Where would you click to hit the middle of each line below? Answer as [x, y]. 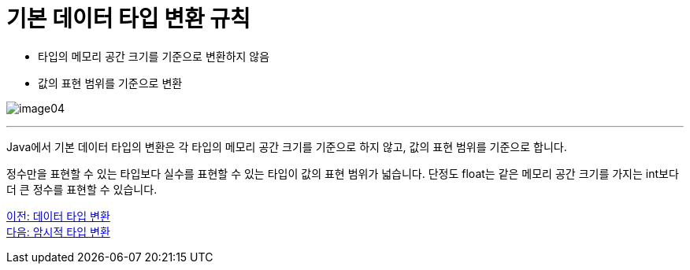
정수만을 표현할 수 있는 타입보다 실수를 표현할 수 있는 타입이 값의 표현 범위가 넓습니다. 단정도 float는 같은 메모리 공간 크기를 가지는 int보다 [343, 173]
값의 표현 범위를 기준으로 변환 [110, 83]
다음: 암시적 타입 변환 [58, 231]
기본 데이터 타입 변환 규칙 [128, 19]
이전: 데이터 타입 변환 [58, 216]
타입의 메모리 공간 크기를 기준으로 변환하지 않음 [154, 56]
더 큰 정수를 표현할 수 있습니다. [82, 189]
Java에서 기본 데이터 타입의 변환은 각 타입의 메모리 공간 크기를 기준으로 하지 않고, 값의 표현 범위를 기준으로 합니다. [287, 146]
